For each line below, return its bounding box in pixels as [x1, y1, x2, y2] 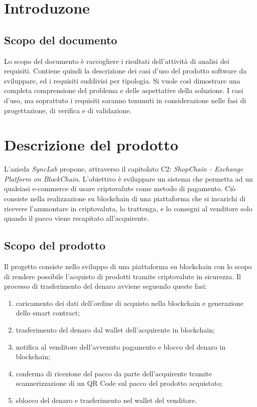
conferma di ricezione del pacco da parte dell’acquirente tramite [16, 368, 212, 378]
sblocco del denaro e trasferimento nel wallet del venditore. [16, 394, 197, 405]
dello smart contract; [16, 307, 80, 318]
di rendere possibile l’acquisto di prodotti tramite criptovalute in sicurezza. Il [4, 271, 241, 281]
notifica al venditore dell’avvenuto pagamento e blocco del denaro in [16, 341, 226, 352]
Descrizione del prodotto [4, 134, 178, 155]
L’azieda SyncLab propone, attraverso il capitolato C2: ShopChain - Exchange [4, 164, 243, 174]
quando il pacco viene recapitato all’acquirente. [4, 213, 149, 223]
